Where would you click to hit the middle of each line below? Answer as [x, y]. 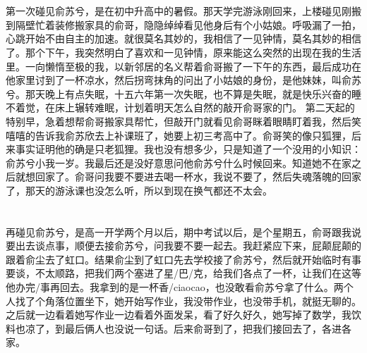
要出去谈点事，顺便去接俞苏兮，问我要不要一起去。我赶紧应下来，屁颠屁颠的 [183, 246]
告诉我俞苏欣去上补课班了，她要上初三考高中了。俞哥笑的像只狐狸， [193, 135]
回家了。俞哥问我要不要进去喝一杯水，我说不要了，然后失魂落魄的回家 [198, 176]
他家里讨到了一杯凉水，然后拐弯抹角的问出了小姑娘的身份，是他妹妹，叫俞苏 [183, 80]
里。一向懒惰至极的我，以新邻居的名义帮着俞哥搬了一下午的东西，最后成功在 [183, 66]
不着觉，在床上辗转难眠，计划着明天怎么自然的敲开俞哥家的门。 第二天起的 [180, 107]
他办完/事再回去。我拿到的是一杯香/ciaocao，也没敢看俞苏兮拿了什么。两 [175, 287]
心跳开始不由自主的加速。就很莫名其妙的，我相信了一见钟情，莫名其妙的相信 [183, 38]
